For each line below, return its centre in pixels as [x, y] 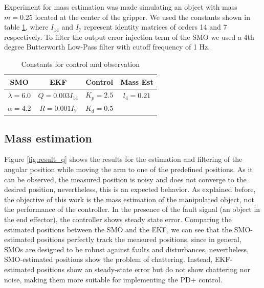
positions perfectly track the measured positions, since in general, [139, 239]
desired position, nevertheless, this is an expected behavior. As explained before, [130, 189]
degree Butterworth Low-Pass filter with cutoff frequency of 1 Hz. [107, 47]
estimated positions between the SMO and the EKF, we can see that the [118, 229]
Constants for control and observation [81, 64]
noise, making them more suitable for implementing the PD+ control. [113, 279]
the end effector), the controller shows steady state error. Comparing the [118, 219]
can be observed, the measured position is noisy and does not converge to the [125, 179]
